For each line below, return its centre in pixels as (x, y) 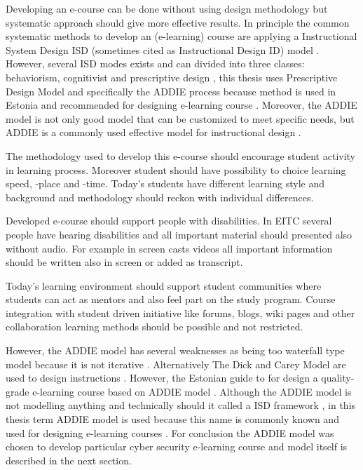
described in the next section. (69, 460)
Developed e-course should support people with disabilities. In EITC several (169, 221)
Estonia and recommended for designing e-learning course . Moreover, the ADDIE (181, 105)
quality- (338, 378)
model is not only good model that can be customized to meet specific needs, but (180, 118)
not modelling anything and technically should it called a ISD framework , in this (181, 405)
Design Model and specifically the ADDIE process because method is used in (171, 91)
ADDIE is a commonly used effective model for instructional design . (153, 132)
